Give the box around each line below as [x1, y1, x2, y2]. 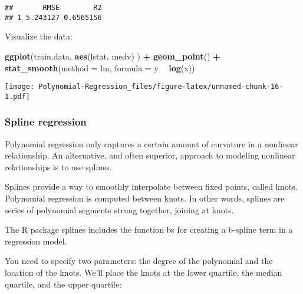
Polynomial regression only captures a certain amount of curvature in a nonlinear [5, 137, 298, 150]
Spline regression [5, 114, 87, 129]
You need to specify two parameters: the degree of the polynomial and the [5, 255, 273, 267]
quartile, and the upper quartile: [5, 278, 122, 290]
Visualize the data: [5, 30, 73, 42]
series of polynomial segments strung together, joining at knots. [5, 203, 234, 216]
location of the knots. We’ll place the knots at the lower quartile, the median [5, 266, 282, 278]
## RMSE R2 [5, 4, 102, 12]
